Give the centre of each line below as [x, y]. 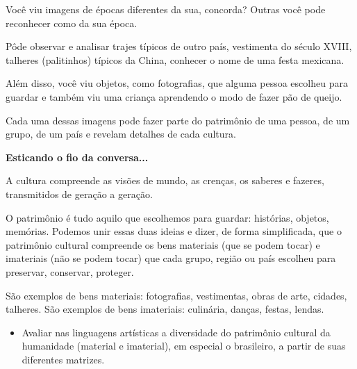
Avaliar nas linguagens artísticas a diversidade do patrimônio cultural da [176, 332]
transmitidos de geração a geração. [79, 194]
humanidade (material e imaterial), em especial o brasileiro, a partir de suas [184, 346]
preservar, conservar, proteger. [70, 271]
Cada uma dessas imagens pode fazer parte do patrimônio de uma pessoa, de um [178, 120]
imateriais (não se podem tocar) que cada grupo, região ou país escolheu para [171, 258]
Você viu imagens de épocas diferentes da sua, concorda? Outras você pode [166, 9]
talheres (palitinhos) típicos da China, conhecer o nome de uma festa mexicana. [175, 59]
